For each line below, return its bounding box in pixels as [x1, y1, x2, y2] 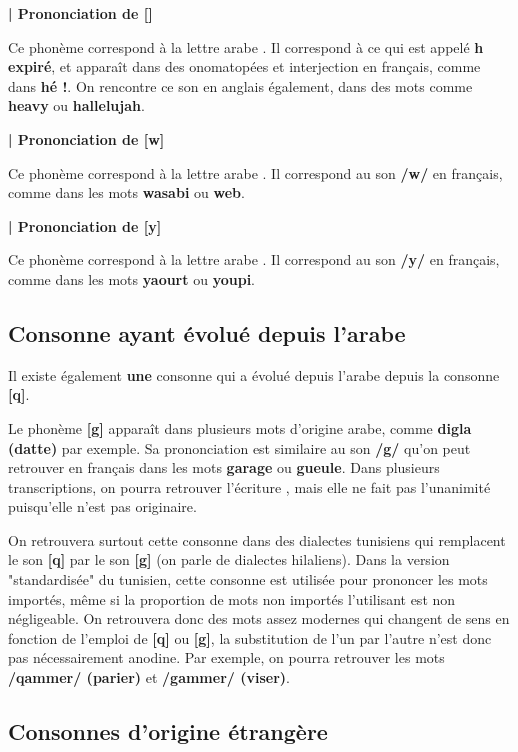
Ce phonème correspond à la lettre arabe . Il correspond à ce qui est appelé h [8, 36, 484, 57]
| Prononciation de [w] [8, 128, 165, 149]
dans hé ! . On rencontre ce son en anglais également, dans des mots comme [8, 75, 473, 96]
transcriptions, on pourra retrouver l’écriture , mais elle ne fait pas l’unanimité [8, 476, 491, 497]
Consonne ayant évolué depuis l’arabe [8, 317, 406, 348]
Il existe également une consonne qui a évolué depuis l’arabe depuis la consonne [8, 364, 500, 385]
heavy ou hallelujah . [8, 95, 145, 116]
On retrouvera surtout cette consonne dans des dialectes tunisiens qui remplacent [8, 529, 506, 550]
